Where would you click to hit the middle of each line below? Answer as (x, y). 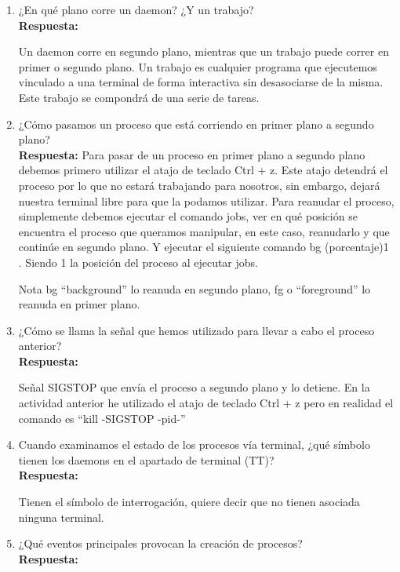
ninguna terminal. (61, 517)
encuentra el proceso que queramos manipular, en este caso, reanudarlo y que (204, 231)
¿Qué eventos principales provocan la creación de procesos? (160, 543)
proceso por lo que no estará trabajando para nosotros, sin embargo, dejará (199, 185)
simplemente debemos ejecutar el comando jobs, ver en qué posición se (188, 216)
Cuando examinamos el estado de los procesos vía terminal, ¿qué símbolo (194, 444)
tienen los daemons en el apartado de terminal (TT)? (146, 459)
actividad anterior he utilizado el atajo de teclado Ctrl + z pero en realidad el (206, 403)
